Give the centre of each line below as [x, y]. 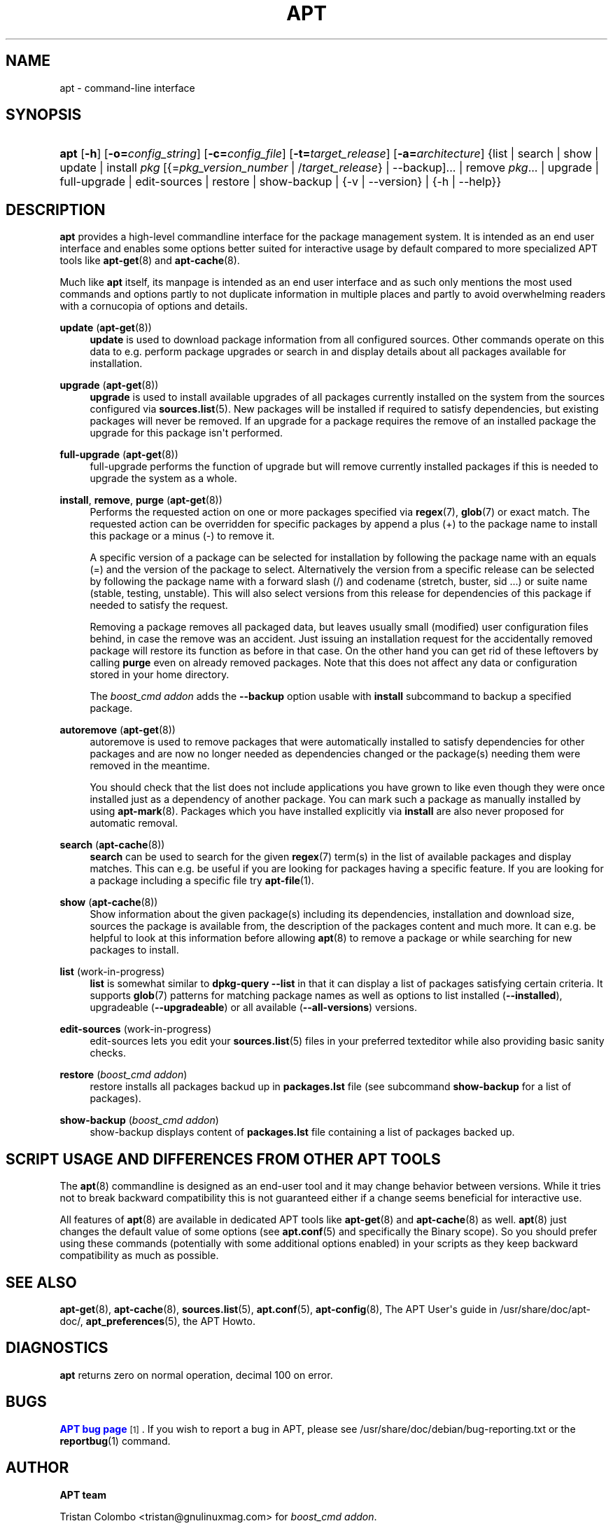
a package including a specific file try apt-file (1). [202, 881]
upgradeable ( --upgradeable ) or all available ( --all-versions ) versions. [254, 1008]
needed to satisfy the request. [159, 605]
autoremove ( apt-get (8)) [118, 730]
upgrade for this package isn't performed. [186, 433]
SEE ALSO [41, 1282]
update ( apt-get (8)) [106, 328]
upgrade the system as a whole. [163, 479]
